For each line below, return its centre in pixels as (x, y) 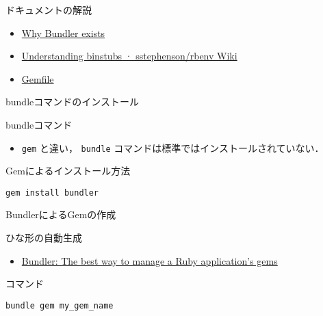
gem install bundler (52, 193)
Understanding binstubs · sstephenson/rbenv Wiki (129, 56)
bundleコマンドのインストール (72, 102)
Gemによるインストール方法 (68, 171)
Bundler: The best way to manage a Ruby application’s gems (150, 260)
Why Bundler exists (63, 32)
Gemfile (38, 78)
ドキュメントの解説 (49, 10)
